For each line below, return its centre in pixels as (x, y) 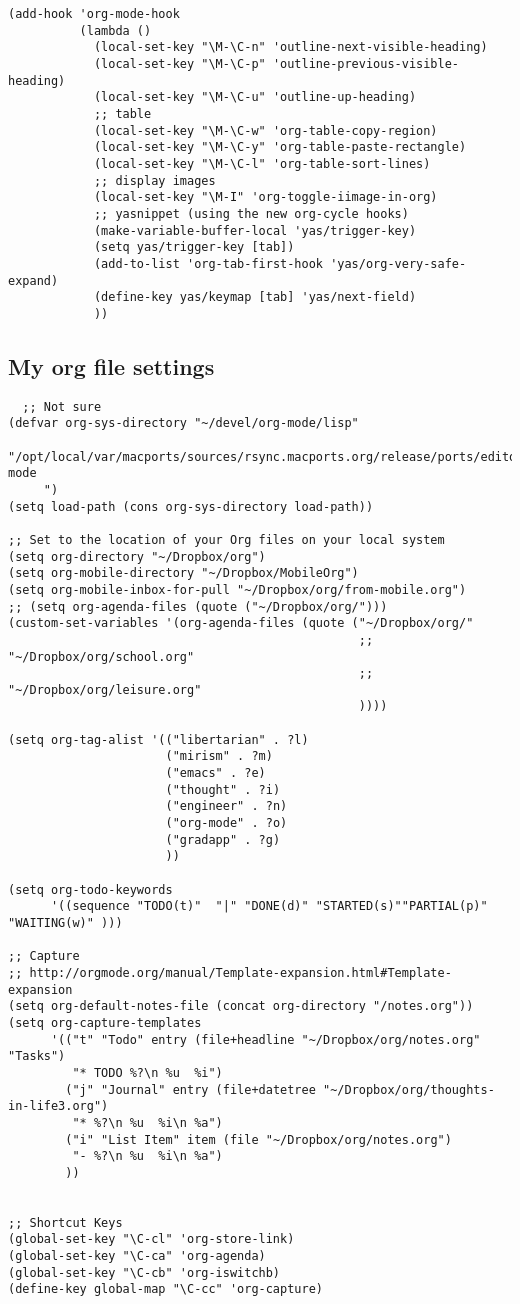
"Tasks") (37, 1056)
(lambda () (115, 30)
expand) (33, 280)
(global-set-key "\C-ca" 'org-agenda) (137, 1256)
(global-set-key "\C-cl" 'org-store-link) (151, 1239)
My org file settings (111, 365)
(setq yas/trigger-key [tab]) (194, 247)
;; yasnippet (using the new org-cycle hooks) (251, 213)
